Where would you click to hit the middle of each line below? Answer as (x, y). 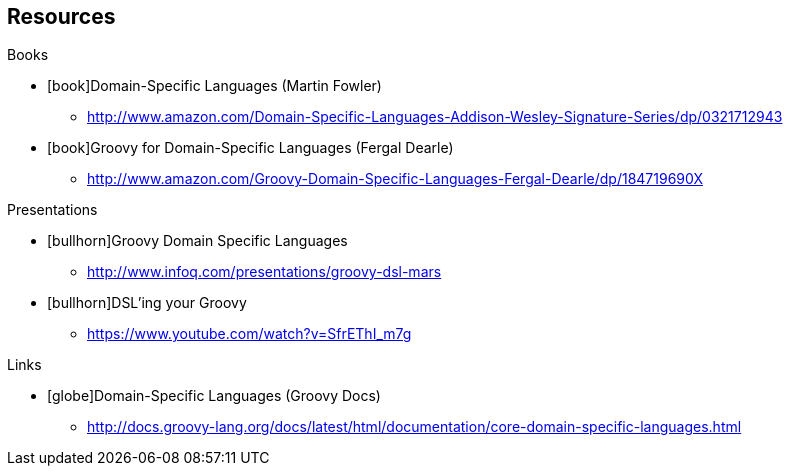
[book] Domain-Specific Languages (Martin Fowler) (214, 86)
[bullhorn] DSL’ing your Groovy (147, 303)
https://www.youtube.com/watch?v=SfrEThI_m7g (249, 334)
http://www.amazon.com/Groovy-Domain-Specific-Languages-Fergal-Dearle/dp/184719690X (395, 179)
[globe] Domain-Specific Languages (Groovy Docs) (214, 396)
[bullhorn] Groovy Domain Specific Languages (197, 241)
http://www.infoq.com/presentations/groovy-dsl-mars (264, 272)
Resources (61, 16)
